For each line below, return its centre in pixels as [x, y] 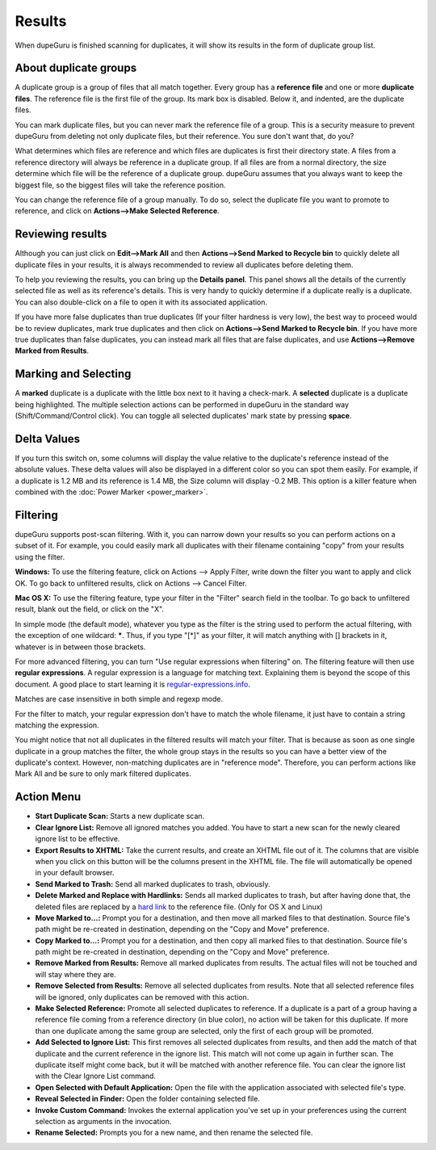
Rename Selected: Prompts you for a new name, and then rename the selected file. [174, 1133]
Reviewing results [61, 234]
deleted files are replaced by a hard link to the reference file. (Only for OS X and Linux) [179, 907]
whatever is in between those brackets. [80, 647]
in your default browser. [75, 873]
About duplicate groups [76, 68]
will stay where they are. [75, 974]
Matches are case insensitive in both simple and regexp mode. [119, 699]
